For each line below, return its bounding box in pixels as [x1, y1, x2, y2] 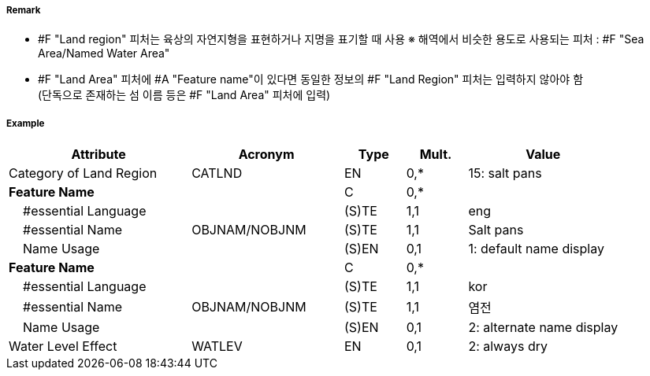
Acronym [238, 146, 295, 163]
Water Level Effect [9, 338, 117, 355]
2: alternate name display [468, 319, 618, 336]
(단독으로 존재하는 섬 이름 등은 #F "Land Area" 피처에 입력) [38, 88, 331, 102]
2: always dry [468, 338, 548, 355]
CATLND [191, 165, 243, 182]
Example [6, 117, 45, 129]
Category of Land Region [9, 165, 158, 182]
